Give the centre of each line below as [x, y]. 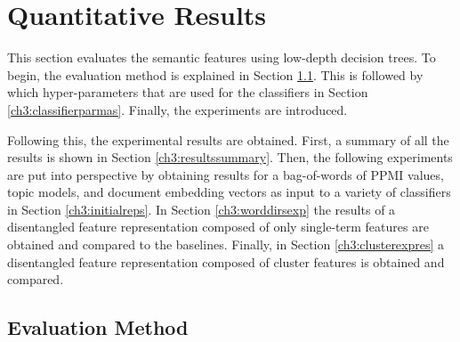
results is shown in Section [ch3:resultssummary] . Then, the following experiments [230, 157]
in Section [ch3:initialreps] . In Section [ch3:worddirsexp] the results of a [202, 209]
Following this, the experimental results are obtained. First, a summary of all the [228, 139]
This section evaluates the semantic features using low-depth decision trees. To [222, 57]
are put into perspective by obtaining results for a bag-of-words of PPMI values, [226, 174]
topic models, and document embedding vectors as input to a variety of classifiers [229, 192]
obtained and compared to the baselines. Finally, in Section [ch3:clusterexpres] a [226, 244]
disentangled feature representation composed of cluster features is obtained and [226, 261]
